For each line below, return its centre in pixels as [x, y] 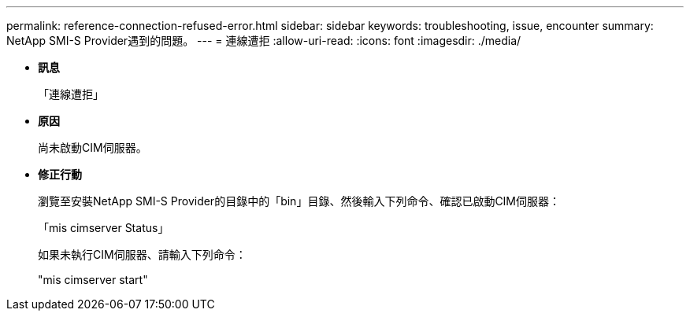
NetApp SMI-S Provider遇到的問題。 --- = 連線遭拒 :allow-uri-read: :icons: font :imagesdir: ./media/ [264, 41]
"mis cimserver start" [93, 280]
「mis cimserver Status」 [104, 228]
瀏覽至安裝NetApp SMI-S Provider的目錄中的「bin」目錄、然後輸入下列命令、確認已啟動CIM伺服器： [299, 201]
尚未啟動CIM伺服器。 [93, 147]
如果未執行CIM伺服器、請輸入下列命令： [142, 254]
